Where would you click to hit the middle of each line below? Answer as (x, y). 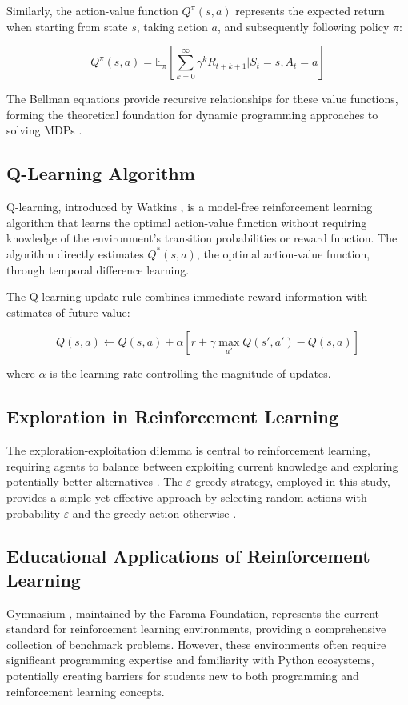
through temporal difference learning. (98, 269)
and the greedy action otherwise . (154, 513)
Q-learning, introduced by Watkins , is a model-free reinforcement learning (190, 207)
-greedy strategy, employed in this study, (291, 481)
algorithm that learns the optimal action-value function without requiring (187, 222)
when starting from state (67, 26)
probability (33, 513)
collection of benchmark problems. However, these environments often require (196, 644)
